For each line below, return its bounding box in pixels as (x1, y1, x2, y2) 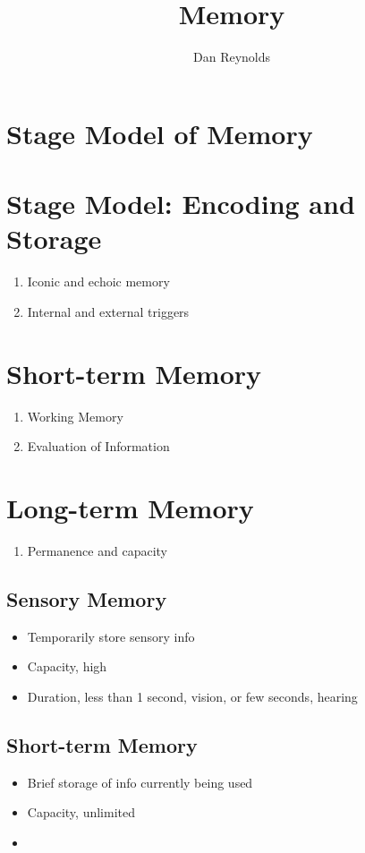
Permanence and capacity (27, 541, 167, 559)
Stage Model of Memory (6, 115, 313, 151)
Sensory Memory (6, 584, 167, 612)
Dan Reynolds (192, 47, 271, 66)
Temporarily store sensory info (27, 627, 195, 645)
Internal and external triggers (27, 302, 190, 320)
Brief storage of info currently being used (27, 772, 253, 791)
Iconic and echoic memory (27, 272, 170, 291)
